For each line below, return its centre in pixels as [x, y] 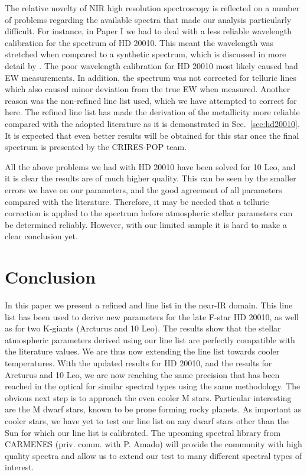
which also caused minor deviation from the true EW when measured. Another [148, 89]
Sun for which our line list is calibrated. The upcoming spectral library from [143, 432]
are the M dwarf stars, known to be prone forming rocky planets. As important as [153, 409]
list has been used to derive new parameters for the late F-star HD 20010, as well [152, 316]
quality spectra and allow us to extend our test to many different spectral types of [153, 455]
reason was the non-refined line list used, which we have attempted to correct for [151, 100]
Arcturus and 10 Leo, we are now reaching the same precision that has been [142, 374]
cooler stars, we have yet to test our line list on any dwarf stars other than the [147, 420]
